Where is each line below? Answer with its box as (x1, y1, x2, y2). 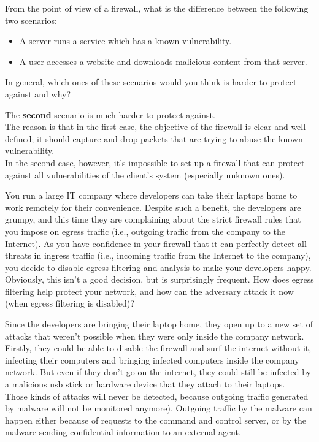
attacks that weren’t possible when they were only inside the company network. (5, 329, 304, 342)
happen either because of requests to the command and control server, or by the (5, 413, 306, 426)
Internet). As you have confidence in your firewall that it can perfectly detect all (5, 237, 307, 250)
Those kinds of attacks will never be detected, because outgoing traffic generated (5, 389, 309, 402)
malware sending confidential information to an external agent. (5, 425, 241, 438)
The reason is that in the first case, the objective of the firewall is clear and (5, 120, 288, 133)
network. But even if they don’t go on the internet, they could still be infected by (5, 365, 311, 378)
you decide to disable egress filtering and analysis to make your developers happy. (5, 261, 312, 273)
